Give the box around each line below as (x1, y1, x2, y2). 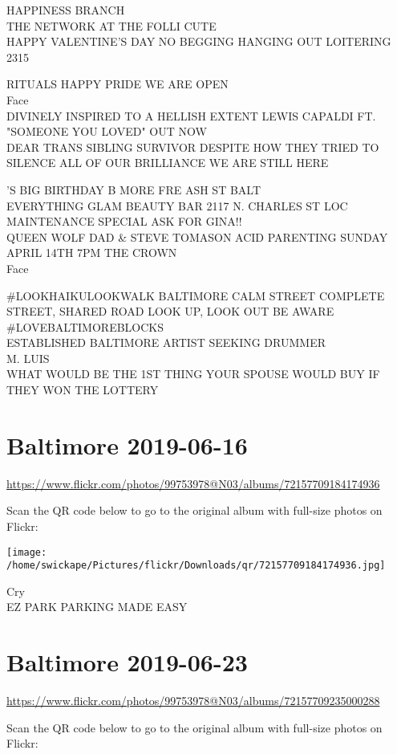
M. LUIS (6, 349, 50, 366)
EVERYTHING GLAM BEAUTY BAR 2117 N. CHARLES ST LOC (6, 197, 348, 214)
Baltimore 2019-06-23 (6, 646, 248, 679)
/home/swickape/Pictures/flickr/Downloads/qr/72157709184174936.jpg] (6, 560, 386, 572)
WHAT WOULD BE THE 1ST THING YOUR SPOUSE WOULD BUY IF (6, 365, 380, 382)
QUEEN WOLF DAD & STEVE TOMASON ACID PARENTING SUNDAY (6, 228, 388, 245)
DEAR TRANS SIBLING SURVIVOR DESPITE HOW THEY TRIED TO (6, 138, 379, 155)
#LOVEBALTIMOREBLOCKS (6, 318, 164, 335)
